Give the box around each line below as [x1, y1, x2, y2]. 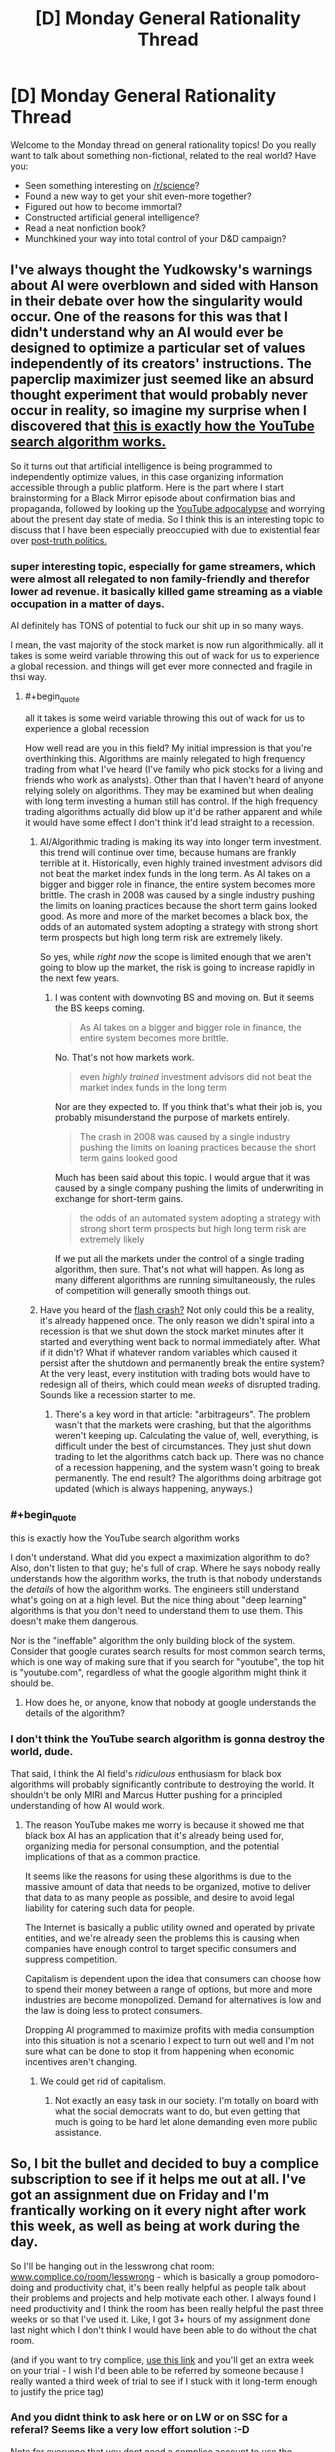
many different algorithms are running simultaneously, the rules [54, 1273, 316, 1286]
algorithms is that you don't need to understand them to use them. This [10, 1605, 303, 1617]
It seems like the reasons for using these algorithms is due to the [24, 1870, 292, 1882]
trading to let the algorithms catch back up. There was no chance [54, 1450, 325, 1462]
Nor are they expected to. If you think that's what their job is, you [54, 1100, 323, 1112]
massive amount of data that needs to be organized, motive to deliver [24, 1880, 312, 1892]
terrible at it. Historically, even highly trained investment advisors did [39, 857, 323, 869]
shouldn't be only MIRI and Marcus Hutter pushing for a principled [10, 1788, 283, 1801]
